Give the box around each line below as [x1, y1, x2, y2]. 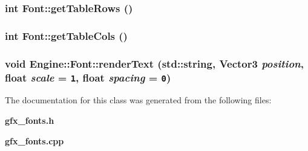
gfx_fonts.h [5, 114, 54, 126]
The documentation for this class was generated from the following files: [5, 94, 272, 106]
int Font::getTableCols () [5, 28, 128, 43]
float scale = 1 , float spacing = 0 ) [5, 69, 171, 85]
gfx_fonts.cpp [5, 134, 64, 147]
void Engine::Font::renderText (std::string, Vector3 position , [5, 56, 304, 71]
